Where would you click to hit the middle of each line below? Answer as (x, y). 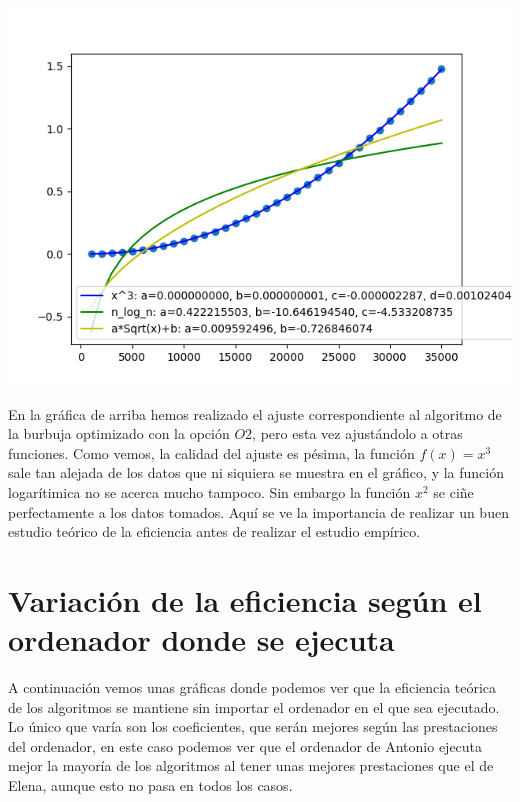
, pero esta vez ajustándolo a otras (357, 433)
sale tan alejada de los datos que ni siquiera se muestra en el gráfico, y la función (256, 472)
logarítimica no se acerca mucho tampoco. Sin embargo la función (209, 491)
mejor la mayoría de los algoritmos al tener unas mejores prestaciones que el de (251, 765)
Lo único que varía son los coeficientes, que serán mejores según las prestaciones (253, 726)
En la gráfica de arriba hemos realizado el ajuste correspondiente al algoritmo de (255, 413)
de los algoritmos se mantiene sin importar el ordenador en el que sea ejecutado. (254, 706)
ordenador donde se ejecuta (201, 639)
